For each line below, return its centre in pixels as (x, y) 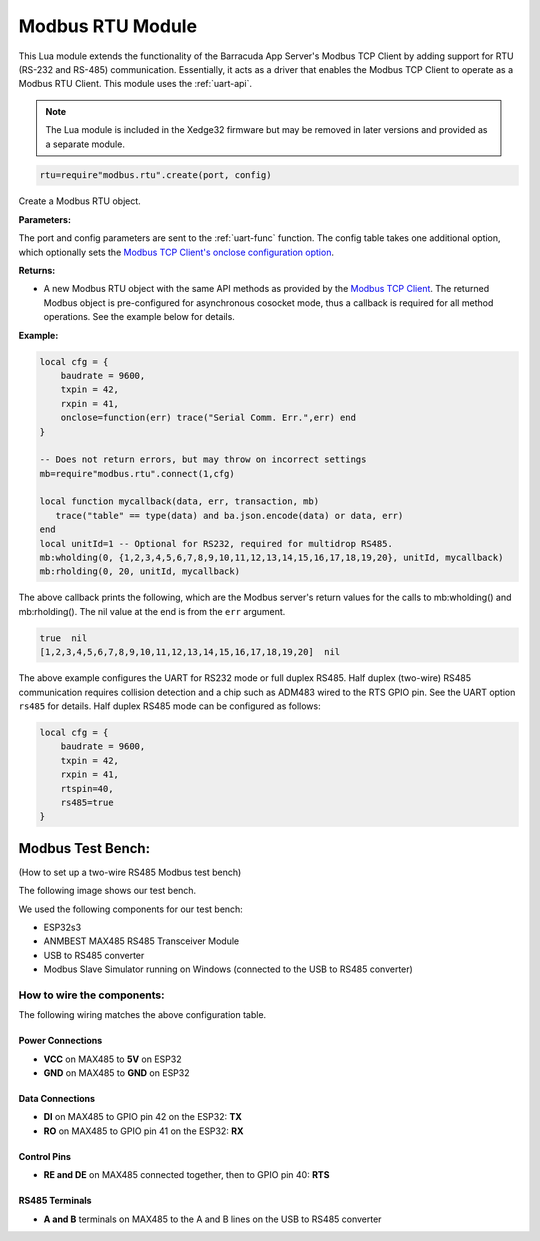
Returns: (37, 271)
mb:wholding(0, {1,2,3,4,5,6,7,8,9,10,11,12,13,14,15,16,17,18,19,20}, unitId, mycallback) (271, 558)
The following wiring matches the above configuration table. (142, 1015)
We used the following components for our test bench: (131, 909)
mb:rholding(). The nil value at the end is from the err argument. (152, 611)
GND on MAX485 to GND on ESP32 (116, 1073)
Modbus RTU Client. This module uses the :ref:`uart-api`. (135, 84)
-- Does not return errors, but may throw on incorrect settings (203, 459)
